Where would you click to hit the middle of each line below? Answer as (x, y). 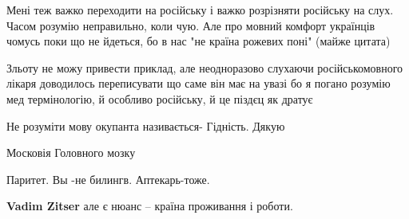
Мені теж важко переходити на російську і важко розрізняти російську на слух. (200, 10)
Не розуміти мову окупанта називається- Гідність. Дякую (146, 125)
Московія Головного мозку (71, 153)
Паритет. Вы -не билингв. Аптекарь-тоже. (108, 179)
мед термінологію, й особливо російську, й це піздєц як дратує (160, 98)
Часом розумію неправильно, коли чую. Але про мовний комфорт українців (191, 25)
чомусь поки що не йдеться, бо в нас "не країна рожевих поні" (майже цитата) (199, 41)
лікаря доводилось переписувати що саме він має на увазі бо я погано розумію (199, 83)
